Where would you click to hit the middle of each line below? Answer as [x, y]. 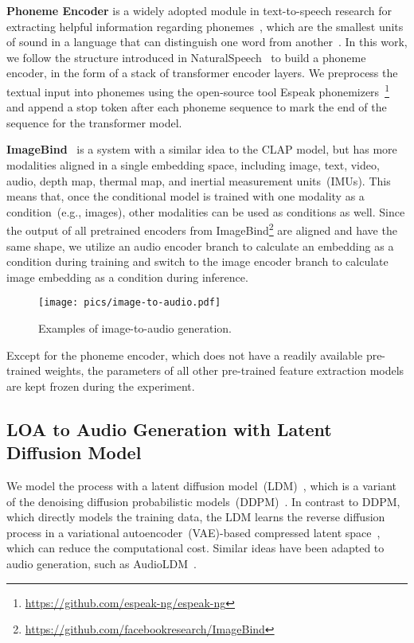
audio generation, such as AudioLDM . [102, 563]
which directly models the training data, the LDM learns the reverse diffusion [196, 517]
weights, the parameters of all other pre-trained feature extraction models [225, 370]
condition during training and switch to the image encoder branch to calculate [197, 261]
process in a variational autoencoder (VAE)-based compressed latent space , [193, 532]
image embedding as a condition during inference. [127, 277]
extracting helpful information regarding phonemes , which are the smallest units [205, 26]
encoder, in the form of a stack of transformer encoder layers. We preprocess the [202, 73]
